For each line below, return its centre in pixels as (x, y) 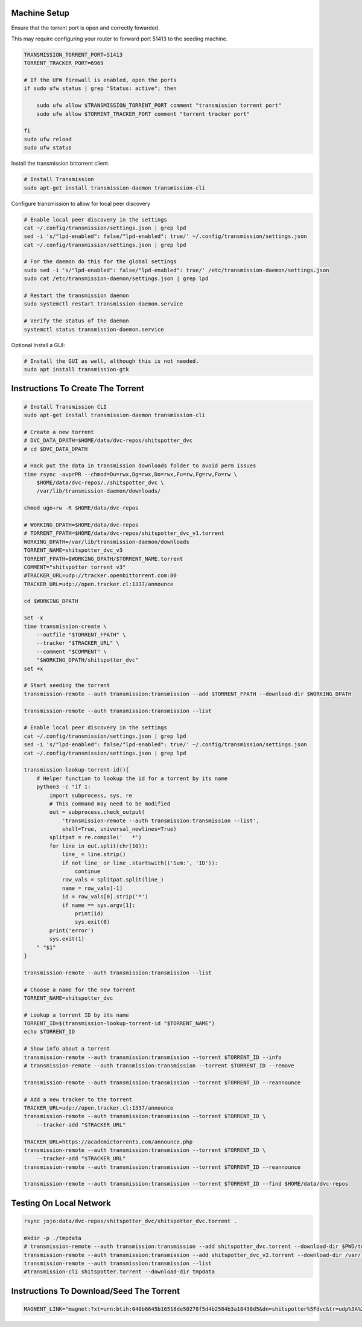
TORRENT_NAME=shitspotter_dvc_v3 (73, 550)
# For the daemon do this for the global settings (100, 262)
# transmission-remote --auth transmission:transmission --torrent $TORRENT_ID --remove (159, 1066)
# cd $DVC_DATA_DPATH (56, 449)
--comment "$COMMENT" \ (71, 651)
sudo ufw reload (48, 139)
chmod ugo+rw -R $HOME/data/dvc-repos (81, 508)
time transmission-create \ (65, 626)
